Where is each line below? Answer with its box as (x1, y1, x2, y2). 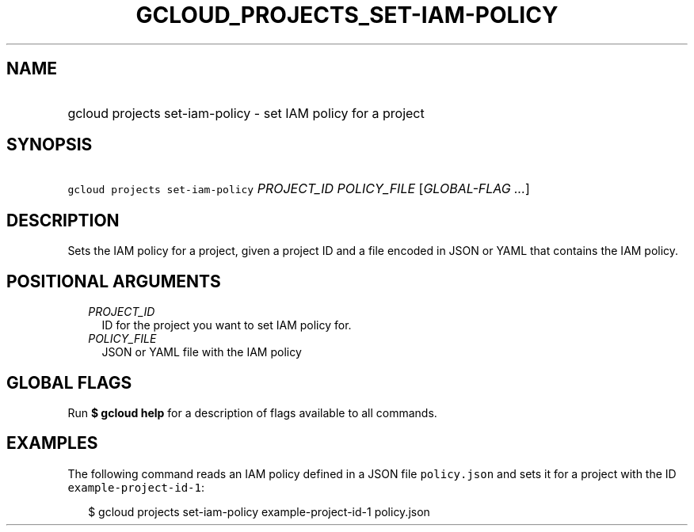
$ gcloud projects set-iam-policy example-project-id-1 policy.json (88, 504, 430, 519)
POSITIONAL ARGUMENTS (6, 271, 221, 291)
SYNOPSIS (6, 135, 93, 155)
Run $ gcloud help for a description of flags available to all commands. (67, 405, 437, 420)
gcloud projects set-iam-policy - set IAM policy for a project (67, 104, 425, 121)
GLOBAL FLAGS (6, 372, 132, 393)
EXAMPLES (6, 433, 98, 454)
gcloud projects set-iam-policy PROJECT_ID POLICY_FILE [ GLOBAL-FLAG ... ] (67, 180, 530, 197)
